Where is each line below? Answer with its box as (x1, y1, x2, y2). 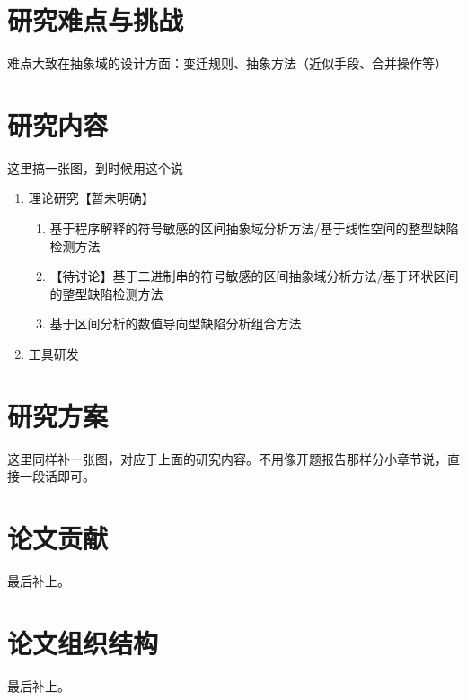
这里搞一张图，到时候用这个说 (7, 158, 183, 177)
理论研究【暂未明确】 (28, 188, 154, 207)
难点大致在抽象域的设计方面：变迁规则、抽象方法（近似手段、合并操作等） (7, 54, 447, 73)
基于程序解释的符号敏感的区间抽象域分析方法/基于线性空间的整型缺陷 (49, 219, 459, 238)
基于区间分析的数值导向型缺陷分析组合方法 (49, 314, 302, 333)
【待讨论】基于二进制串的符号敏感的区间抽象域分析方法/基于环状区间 (49, 267, 459, 285)
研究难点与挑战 (7, 2, 184, 39)
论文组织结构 (7, 624, 159, 661)
